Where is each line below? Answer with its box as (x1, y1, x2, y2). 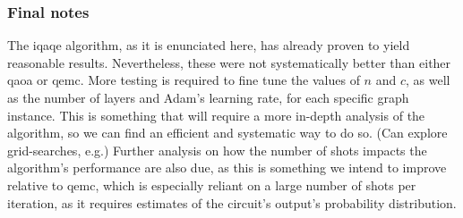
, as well (405, 71, 450, 89)
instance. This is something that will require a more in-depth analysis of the (7, 105, 425, 124)
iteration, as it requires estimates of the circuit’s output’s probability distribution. (7, 193, 457, 212)
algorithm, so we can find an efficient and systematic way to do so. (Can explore (7, 123, 448, 142)
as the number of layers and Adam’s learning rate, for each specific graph (7, 88, 409, 106)
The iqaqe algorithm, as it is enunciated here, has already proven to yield (7, 36, 410, 54)
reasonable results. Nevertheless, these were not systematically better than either (7, 53, 451, 71)
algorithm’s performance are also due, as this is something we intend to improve (7, 158, 447, 177)
